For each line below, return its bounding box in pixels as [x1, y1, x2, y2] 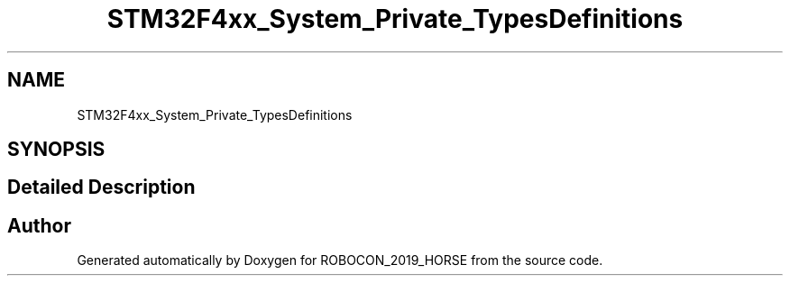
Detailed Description [7, 176, 196, 199]
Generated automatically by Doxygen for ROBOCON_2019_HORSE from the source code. [77, 252, 603, 269]
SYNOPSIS [7, 138, 106, 161]
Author [7, 214, 71, 237]
